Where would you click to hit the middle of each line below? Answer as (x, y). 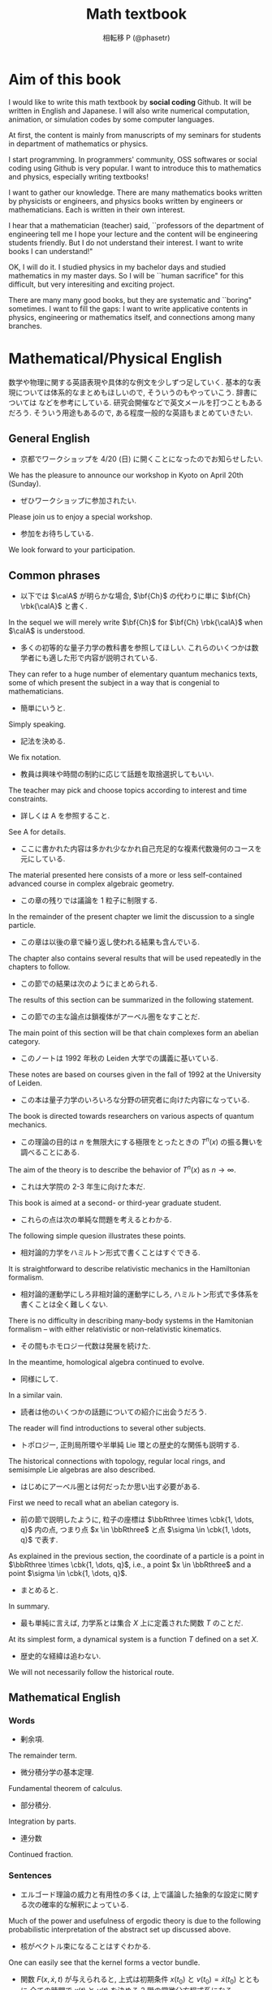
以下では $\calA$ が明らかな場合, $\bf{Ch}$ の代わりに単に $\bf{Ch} (136, 596)
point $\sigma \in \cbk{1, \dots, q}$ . (68, 1573)
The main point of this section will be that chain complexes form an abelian (134, 1033)
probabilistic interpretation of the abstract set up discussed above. (120, 1929)
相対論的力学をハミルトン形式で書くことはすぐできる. (110, 1252)
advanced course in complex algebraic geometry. (91, 884)
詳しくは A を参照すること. (65, 816)
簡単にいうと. (43, 708)
